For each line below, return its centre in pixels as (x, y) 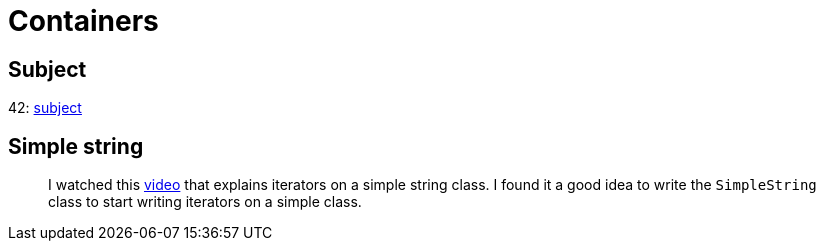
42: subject (45, 108)
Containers (83, 21)
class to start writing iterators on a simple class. (205, 202)
